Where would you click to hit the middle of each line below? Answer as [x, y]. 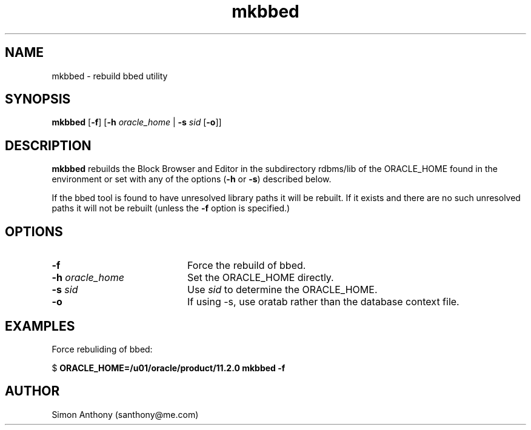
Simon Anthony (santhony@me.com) [125, 414]
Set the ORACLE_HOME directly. [260, 278]
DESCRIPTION [48, 145]
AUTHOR [32, 391]
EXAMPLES [40, 326]
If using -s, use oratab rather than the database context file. [323, 302]
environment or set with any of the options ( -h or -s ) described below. [192, 179]
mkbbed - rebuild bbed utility [110, 76]
